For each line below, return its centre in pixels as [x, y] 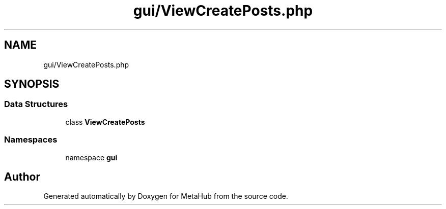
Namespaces [31, 140]
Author [22, 177]
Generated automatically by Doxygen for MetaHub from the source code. [166, 196]
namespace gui [91, 157]
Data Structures [36, 104]
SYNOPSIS [32, 84]
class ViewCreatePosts [105, 122]
